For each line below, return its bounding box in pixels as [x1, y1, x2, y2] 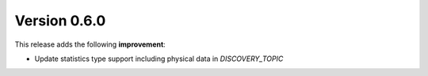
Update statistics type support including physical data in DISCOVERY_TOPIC [34, 54, 284, 63]
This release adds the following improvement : [14, 40, 166, 49]
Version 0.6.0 [14, 12, 106, 29]
